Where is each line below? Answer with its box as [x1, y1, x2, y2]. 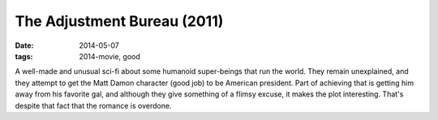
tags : [15, 51, 33, 61]
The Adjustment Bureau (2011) [15, 12, 224, 30]
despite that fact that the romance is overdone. [15, 101, 172, 110]
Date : [15, 41, 34, 50]
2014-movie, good [79, 51, 141, 61]
